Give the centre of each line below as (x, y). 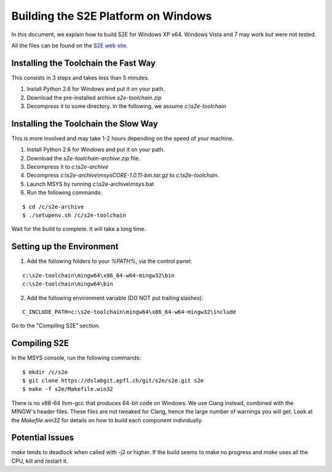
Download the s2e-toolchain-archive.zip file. (84, 158)
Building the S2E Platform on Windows (112, 16)
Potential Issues (43, 438)
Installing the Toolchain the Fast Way (84, 63)
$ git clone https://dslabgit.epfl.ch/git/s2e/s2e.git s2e (113, 380)
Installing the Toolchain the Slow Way (85, 124)
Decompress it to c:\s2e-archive (68, 167)
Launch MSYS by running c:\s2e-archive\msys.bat (90, 184)
